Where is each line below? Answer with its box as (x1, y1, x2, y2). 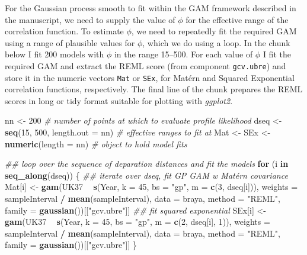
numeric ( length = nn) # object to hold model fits (5, 137, 187, 150)
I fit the (263, 48, 291, 60)
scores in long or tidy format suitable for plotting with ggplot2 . (5, 94, 233, 106)
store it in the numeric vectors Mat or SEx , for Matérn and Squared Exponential (5, 71, 295, 83)
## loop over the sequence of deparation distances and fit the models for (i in (5, 157, 289, 170)
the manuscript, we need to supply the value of (5, 13, 175, 25)
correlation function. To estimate (5, 25, 124, 37)
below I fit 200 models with (5, 48, 104, 60)
